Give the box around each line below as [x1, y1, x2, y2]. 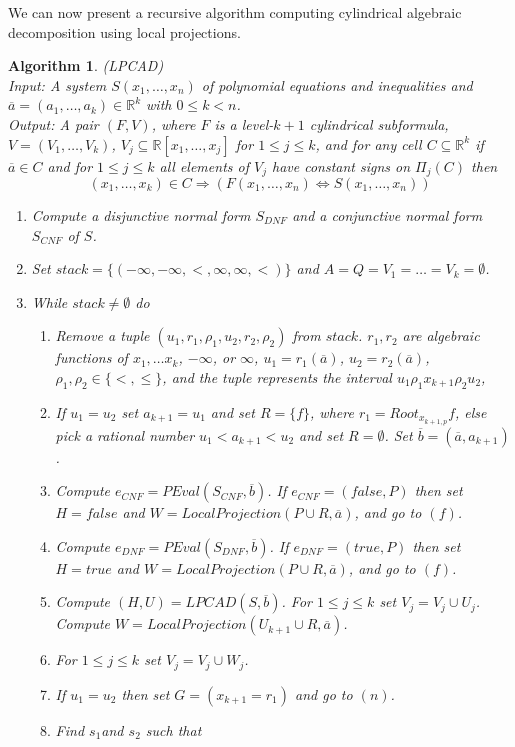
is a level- [214, 113, 274, 134]
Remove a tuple [55, 325, 150, 346]
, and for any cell [315, 133, 422, 154]
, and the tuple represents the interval [162, 366, 392, 387]
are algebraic [402, 325, 480, 346]
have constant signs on [271, 155, 411, 176]
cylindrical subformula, [309, 113, 449, 134]
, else [455, 401, 487, 422]
